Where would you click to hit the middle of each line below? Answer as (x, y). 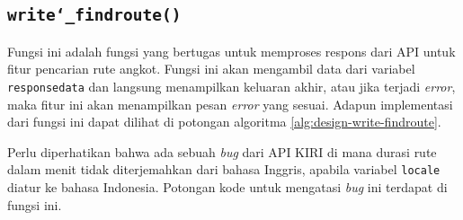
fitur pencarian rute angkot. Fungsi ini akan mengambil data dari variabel (211, 69)
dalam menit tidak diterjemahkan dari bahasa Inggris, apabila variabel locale (224, 169)
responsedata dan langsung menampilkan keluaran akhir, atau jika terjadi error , (231, 86)
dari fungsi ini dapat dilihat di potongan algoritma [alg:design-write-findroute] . (224, 122)
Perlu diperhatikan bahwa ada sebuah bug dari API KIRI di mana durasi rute (222, 151)
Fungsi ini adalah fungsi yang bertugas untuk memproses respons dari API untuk (231, 51)
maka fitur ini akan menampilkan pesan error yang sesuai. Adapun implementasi (230, 104)
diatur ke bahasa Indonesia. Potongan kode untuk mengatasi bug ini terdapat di (227, 187)
